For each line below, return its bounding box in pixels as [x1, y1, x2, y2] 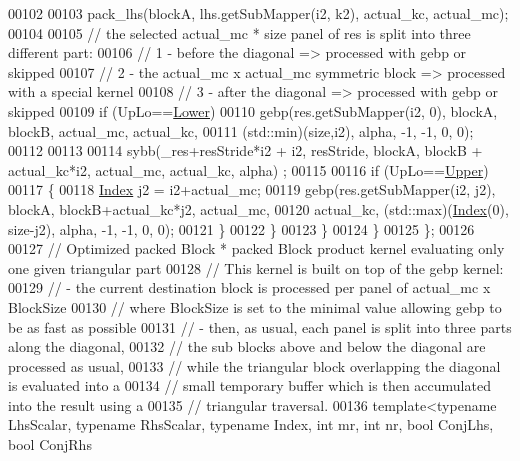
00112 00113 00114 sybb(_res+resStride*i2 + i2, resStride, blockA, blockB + [8, 140, 483, 161]
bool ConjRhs [8, 434, 92, 455]
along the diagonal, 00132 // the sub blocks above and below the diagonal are [8, 336, 486, 357]
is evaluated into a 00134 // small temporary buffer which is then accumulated [8, 375, 491, 396]
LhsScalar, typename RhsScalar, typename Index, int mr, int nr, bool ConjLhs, [8, 414, 494, 435]
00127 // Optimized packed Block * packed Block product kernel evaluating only [8, 238, 505, 259]
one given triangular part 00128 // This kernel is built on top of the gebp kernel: [8, 257, 504, 278]
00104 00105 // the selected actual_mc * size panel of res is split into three [8, 22, 471, 43]
